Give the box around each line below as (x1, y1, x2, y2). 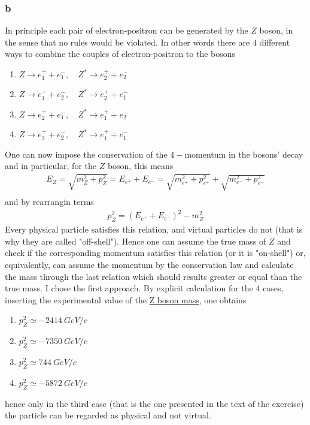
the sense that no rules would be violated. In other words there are (5, 35, 250, 48)
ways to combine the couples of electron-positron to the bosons (5, 47, 236, 60)
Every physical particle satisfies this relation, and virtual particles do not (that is (5, 223, 303, 236)
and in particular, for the (5, 159, 96, 172)
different (259, 35, 290, 48)
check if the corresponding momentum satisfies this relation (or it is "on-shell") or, (5, 246, 306, 259)
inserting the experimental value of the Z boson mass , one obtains (5, 293, 247, 306)
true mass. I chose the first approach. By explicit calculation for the (5, 282, 253, 294)
